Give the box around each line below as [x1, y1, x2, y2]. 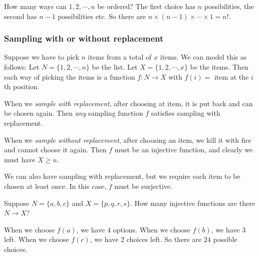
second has [4, 11, 37, 21]
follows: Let [4, 62, 40, 72]
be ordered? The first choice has [97, 1, 196, 11]
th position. [4, 81, 40, 92]
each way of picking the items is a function [4, 71, 135, 82]
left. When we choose [4, 234, 69, 244]
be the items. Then [190, 62, 248, 72]
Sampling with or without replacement [4, 32, 164, 45]
